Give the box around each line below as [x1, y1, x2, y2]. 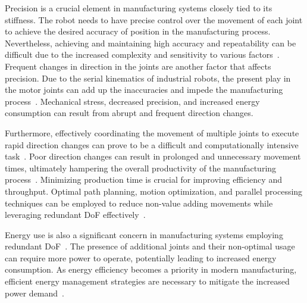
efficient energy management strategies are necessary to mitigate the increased [5, 275, 290, 288]
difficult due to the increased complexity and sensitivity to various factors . [5, 48, 280, 61]
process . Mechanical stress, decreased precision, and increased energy [5, 95, 260, 107]
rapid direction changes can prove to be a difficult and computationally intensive [5, 138, 299, 151]
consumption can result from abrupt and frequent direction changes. [5, 107, 253, 119]
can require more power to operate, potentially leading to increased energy [5, 251, 277, 264]
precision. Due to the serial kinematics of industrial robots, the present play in [5, 71, 291, 84]
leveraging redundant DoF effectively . [5, 208, 146, 221]
